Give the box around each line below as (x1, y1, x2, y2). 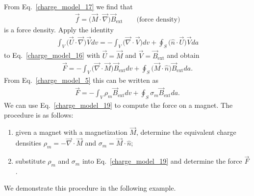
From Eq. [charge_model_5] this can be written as (4, 75, 158, 85)
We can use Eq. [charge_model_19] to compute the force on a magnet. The (4, 99, 233, 110)
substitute (15, 156, 46, 166)
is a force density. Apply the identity (4, 24, 114, 34)
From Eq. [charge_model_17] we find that (4, 1, 133, 11)
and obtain (167, 50, 200, 60)
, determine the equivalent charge (136, 127, 236, 137)
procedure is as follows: (4, 109, 74, 120)
